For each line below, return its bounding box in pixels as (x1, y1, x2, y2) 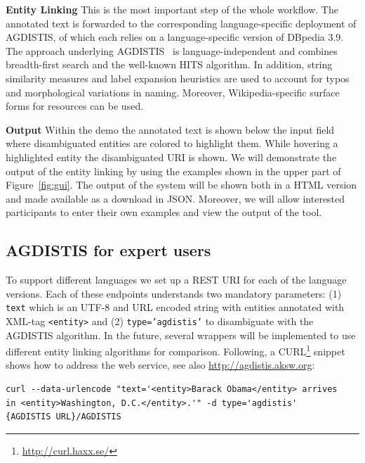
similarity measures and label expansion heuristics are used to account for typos (6, 70, 350, 85)
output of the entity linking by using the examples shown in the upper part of (6, 163, 341, 178)
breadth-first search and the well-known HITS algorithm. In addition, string (6, 57, 333, 72)
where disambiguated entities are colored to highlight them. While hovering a (6, 136, 338, 151)
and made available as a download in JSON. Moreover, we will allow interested (6, 191, 345, 205)
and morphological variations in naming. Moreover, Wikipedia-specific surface (6, 84, 340, 99)
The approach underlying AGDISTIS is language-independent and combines (6, 43, 338, 58)
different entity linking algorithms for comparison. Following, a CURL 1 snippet (6, 342, 345, 358)
